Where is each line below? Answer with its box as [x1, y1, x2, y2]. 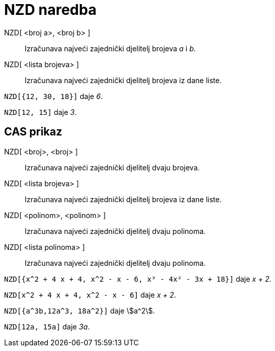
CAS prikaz [4, 125, 63, 139]
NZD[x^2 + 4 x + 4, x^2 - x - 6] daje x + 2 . [4, 290, 176, 299]
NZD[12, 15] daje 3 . [4, 107, 77, 116]
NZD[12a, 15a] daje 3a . [4, 322, 90, 331]
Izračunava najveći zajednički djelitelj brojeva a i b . [25, 44, 196, 53]
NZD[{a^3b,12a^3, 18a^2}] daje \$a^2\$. [4, 306, 155, 315]
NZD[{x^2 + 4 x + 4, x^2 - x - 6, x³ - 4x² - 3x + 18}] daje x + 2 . [4, 274, 271, 283]
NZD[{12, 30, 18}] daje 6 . [4, 91, 103, 101]
